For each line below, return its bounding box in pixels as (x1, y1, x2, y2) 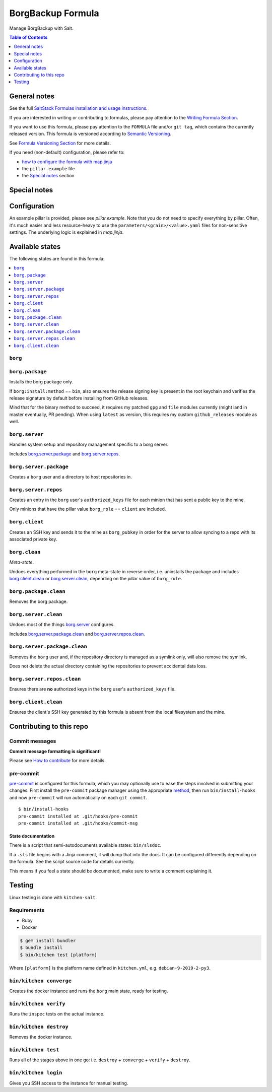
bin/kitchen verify (9, 1000, 65, 1007)
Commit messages (9, 738, 56, 745)
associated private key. (9, 536, 57, 542)
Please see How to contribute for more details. (9, 757, 106, 763)
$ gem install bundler (20, 938, 76, 944)
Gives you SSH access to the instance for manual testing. (9, 1080, 128, 1086)
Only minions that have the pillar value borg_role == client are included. (9, 506, 166, 512)
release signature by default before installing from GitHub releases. (9, 395, 149, 401)
